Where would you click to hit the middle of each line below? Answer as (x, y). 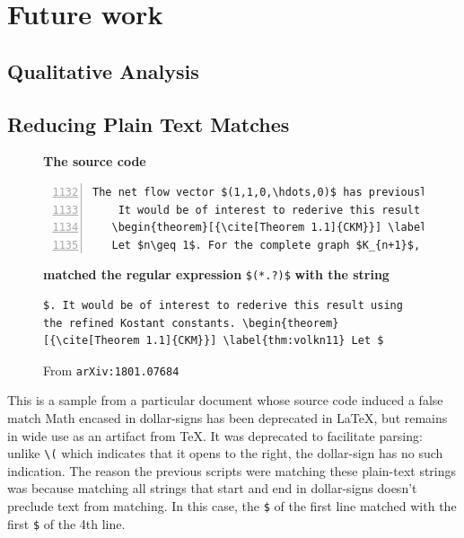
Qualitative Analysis (103, 71)
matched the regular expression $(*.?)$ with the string (216, 274)
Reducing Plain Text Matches (149, 123)
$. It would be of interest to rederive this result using (223, 305)
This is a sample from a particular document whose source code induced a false (225, 400)
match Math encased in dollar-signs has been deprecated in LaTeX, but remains (228, 418)
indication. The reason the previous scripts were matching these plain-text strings (232, 470)
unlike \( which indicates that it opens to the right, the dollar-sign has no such (225, 453)
